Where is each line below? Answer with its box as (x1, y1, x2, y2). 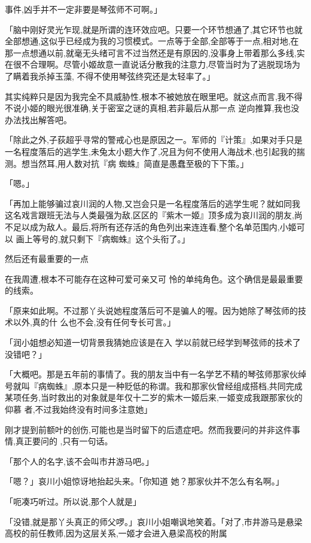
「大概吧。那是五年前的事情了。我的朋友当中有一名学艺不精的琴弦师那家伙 (5, 368, 298, 380)
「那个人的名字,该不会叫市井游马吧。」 (5, 454, 154, 467)
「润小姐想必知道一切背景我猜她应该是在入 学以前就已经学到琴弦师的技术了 (5, 336, 301, 349)
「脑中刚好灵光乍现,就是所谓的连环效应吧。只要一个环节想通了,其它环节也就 (5, 23, 303, 35)
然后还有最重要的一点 (5, 252, 89, 265)
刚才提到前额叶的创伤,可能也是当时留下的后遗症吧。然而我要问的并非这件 (5, 423, 292, 435)
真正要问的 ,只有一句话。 (15, 435, 113, 447)
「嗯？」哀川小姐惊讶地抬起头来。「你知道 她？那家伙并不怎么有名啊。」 (5, 475, 284, 487)
